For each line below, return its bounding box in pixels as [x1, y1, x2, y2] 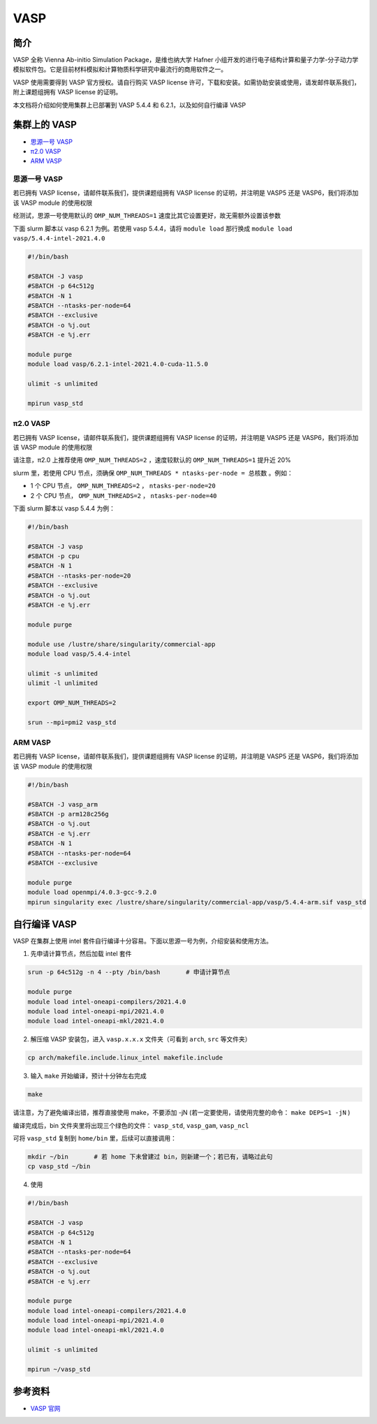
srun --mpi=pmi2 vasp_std [27, 718, 117, 726]
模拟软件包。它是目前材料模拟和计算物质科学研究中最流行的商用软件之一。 [13, 65, 227, 73]
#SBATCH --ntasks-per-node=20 [27, 571, 131, 580]
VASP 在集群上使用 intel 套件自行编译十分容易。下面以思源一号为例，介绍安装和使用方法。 [13, 937, 272, 946]
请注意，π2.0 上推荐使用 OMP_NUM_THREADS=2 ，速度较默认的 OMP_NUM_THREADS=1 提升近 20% [13, 456, 291, 464]
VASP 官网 [30, 1404, 61, 1412]
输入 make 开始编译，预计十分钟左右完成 [30, 1072, 147, 1080]
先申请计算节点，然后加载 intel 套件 [30, 950, 132, 958]
